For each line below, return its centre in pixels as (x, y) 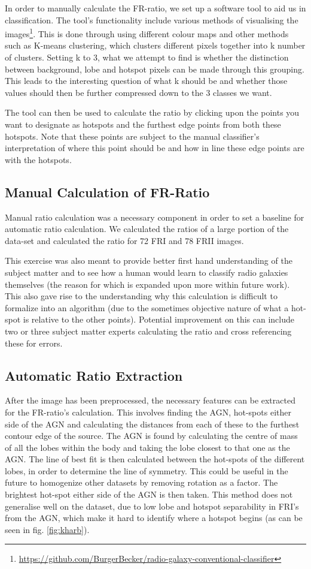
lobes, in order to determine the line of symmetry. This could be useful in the (147, 470)
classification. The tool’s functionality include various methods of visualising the (152, 19)
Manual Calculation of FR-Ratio (107, 192)
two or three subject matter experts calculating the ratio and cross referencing (148, 331)
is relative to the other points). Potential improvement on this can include (159, 319)
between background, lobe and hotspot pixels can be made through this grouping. (155, 69)
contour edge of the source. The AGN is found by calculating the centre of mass (151, 436)
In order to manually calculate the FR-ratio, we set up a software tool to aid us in (155, 8)
